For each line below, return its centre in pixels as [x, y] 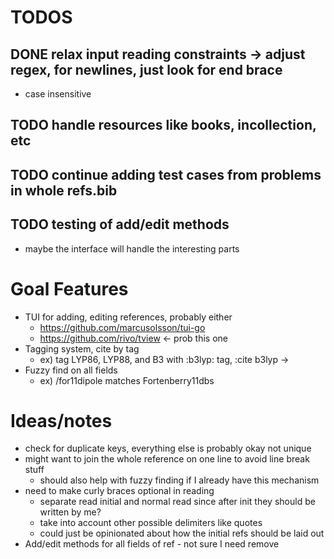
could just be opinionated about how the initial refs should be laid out [182, 533]
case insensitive [58, 94]
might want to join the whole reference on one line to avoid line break [167, 459]
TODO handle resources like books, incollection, [163, 125]
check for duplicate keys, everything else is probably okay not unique [168, 448]
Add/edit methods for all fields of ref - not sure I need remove [152, 544]
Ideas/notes [61, 420]
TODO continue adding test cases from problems [166, 174]
